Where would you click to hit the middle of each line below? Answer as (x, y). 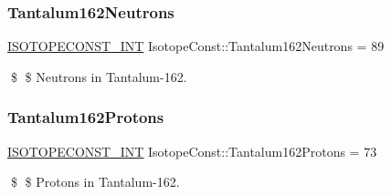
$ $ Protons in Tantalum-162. (95, 182)
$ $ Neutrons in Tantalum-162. (99, 76)
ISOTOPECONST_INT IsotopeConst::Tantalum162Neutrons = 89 (196, 46)
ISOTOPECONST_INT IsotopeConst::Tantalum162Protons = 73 (192, 151)
